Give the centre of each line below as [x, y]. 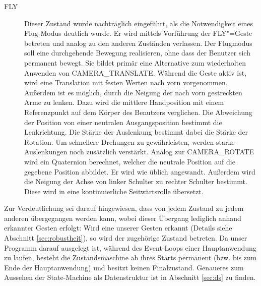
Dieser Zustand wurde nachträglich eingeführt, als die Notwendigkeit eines [139, 23]
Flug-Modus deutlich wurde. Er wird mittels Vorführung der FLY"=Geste [138, 33]
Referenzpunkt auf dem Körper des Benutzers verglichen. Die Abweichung [138, 112]
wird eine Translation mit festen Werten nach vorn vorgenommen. [126, 82]
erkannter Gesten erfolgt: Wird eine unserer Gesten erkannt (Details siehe [118, 228]
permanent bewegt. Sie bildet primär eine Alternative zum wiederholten [135, 62]
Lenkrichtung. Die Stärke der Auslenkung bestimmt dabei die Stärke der [136, 132]
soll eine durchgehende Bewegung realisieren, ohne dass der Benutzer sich [137, 53]
